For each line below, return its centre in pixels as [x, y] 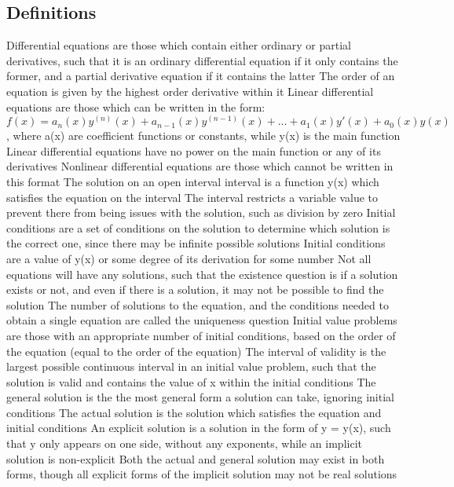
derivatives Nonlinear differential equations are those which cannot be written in [200, 166]
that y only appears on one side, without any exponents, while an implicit [184, 443]
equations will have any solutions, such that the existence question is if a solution [202, 274]
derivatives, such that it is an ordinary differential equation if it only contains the [202, 60]
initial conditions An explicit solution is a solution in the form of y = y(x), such [199, 428]
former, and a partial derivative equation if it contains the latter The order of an [201, 76]
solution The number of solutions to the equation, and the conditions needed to [198, 304]
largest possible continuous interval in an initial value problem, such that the [191, 366]
